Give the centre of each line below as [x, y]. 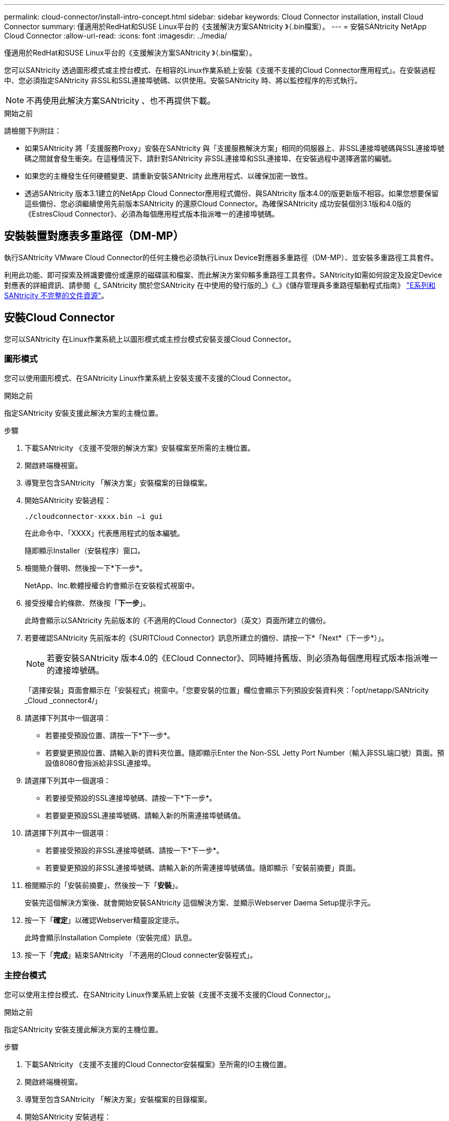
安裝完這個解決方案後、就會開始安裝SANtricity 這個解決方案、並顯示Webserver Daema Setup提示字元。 [200, 903]
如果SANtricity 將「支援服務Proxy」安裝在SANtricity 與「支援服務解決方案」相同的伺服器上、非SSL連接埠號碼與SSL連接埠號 [234, 148]
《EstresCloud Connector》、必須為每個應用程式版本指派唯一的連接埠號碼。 [152, 214]
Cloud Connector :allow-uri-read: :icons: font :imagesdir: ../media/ [116, 36]
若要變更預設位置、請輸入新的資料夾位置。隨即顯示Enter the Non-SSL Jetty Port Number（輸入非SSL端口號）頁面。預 [245, 753]
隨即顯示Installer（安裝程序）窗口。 [85, 551]
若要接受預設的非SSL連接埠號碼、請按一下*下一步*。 [134, 851]
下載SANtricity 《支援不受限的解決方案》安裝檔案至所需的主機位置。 [140, 448]
